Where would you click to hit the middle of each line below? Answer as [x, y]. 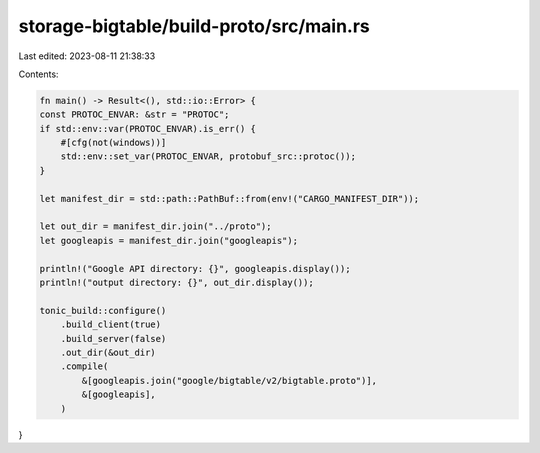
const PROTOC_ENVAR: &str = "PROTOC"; [134, 114]
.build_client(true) [111, 324]
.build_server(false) [113, 338]
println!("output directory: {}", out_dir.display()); [176, 282]
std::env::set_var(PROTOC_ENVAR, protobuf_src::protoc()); [208, 156]
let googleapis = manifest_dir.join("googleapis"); [169, 240]
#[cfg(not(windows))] [113, 143]
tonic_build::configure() [103, 310]
